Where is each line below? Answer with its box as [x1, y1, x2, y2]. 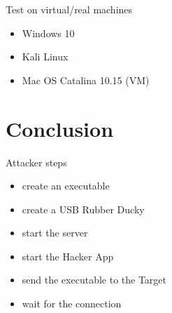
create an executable [22, 178, 110, 193]
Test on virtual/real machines [6, 2, 133, 16]
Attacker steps [6, 154, 67, 169]
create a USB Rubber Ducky [22, 201, 145, 216]
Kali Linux [22, 49, 69, 64]
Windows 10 [22, 25, 75, 40]
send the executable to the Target [22, 272, 167, 287]
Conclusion [6, 114, 114, 142]
